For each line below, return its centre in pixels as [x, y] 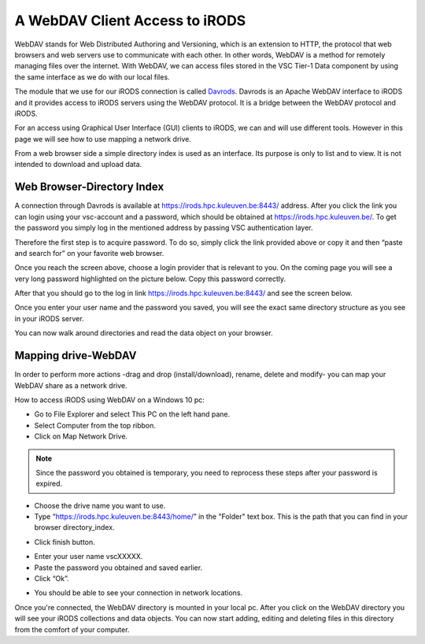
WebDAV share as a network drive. [71, 385]
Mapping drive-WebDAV [76, 355]
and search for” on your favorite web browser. [89, 253]
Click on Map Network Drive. [81, 436]
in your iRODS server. [49, 318]
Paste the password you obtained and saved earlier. [118, 568]
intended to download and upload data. [78, 165]
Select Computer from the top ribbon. [95, 425]
